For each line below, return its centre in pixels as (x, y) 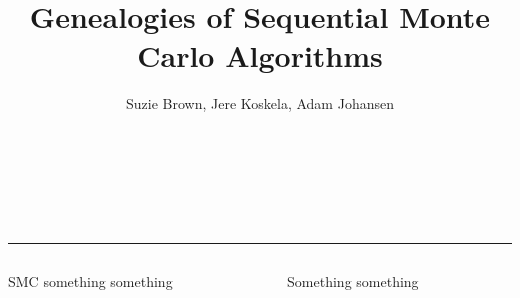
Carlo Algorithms (260, 55)
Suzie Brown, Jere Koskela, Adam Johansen (260, 103)
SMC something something (90, 280)
